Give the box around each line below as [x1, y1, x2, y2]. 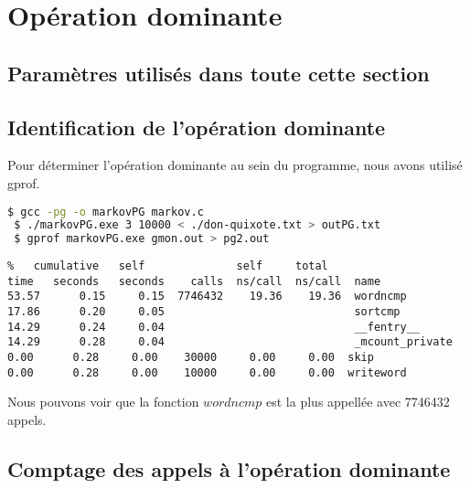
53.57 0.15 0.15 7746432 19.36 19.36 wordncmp [7, 290, 407, 303]
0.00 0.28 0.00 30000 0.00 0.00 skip [7, 351, 374, 365]
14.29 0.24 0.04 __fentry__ [7, 320, 421, 334]
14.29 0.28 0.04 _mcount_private [7, 335, 453, 349]
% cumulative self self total [7, 260, 328, 273]
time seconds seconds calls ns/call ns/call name [7, 274, 381, 288]
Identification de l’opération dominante [7, 112, 386, 141]
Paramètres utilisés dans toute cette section [7, 58, 430, 87]
